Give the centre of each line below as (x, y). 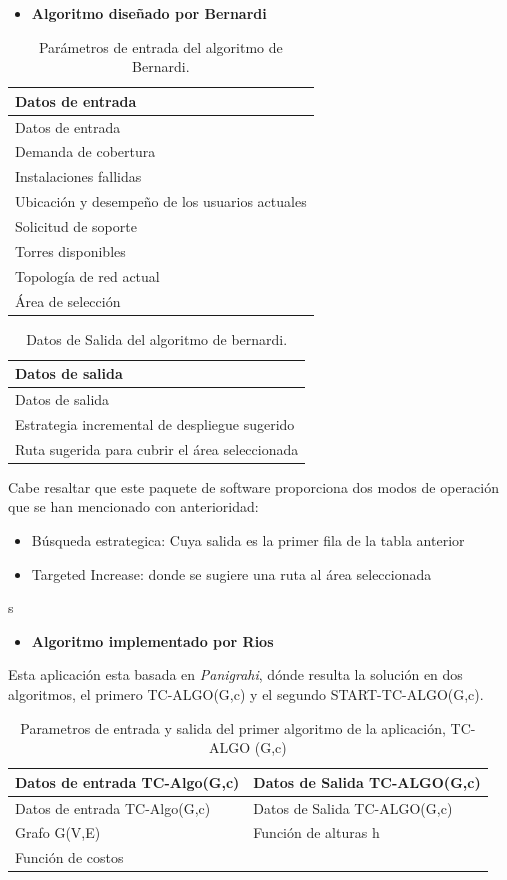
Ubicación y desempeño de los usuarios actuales (161, 201)
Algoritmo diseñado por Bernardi (149, 13)
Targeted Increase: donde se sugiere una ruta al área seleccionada (231, 573)
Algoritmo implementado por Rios (152, 640)
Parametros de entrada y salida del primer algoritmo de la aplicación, (233, 727)
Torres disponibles (70, 250)
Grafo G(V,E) (58, 832)
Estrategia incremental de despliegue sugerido (155, 423)
